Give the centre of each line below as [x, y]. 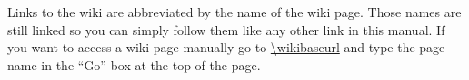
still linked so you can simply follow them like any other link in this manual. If [226, 29]
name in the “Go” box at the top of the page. [134, 64]
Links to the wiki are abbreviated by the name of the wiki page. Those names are [234, 12]
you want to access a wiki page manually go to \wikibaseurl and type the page [226, 47]
